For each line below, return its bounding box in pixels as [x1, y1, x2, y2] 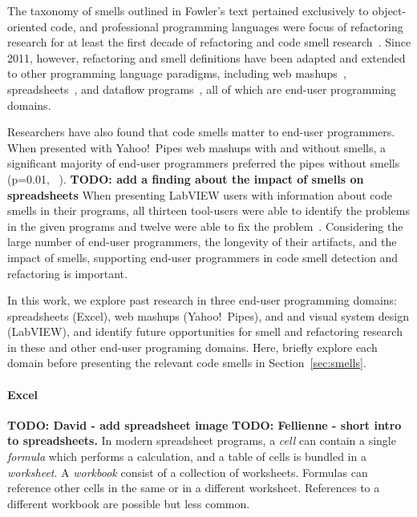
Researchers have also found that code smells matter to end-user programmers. [7, 123, 395, 140]
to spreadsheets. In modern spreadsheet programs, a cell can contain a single [7, 432, 396, 449]
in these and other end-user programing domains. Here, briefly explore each [7, 338, 378, 355]
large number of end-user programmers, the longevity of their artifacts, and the [7, 233, 397, 250]
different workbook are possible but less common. [7, 495, 250, 511]
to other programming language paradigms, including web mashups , [7, 65, 346, 82]
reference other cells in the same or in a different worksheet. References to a [7, 479, 380, 496]
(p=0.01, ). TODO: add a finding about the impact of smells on [7, 170, 364, 187]
